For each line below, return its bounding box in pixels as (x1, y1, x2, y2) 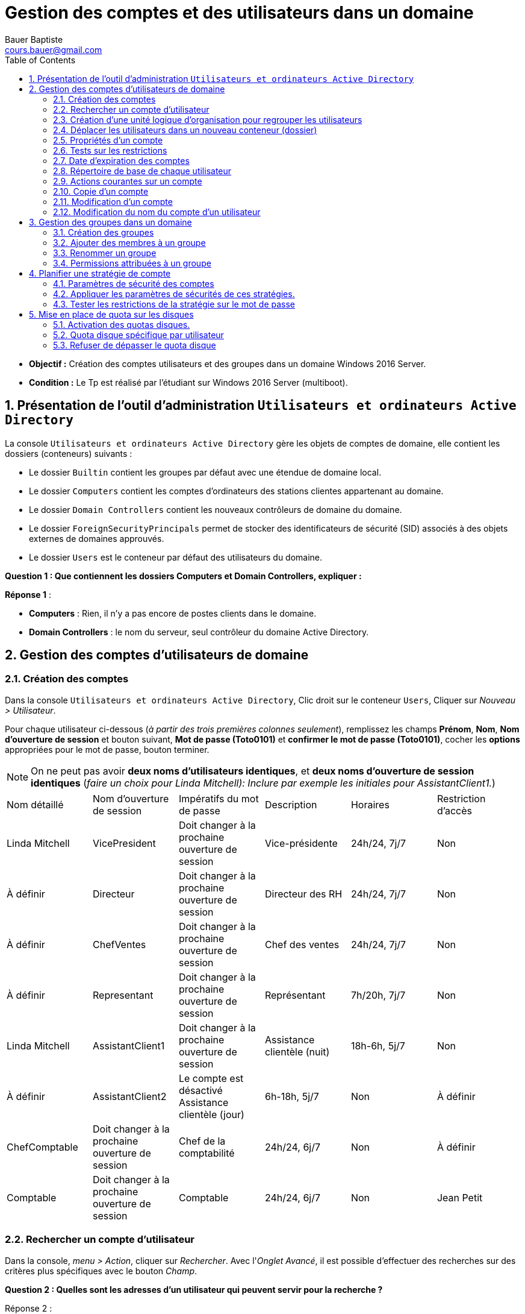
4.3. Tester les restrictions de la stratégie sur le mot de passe (53, 298, 296, 309)
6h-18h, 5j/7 (264, 1090, 319, 1102)
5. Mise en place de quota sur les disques (29, 309, 194, 319)
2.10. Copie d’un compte (53, 186, 149, 196)
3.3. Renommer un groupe (53, 247, 157, 258)
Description (264, 798, 317, 811)
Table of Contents (5, 54, 76, 65)
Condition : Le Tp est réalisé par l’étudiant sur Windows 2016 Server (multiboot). (29, 377, 348, 388)
